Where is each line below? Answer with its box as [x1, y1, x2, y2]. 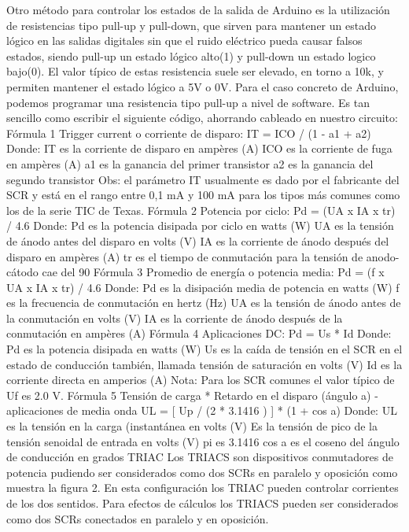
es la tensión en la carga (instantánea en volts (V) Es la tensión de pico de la [6, 418, 378, 434]
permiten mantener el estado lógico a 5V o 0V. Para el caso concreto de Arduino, [6, 78, 399, 94]
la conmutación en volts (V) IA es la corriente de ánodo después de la [6, 309, 343, 326]
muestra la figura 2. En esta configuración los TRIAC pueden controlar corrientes [6, 479, 399, 496]
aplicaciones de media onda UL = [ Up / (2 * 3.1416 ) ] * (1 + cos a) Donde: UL [6, 402, 397, 419]
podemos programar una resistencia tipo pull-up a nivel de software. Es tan [6, 94, 370, 110]
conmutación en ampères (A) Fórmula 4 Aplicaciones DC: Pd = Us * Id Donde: [6, 325, 392, 342]
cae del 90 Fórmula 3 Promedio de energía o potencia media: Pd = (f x [42, 264, 385, 280]
